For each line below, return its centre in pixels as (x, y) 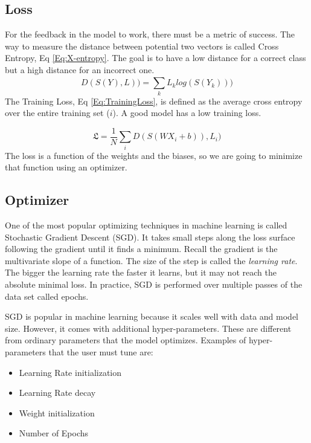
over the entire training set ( (57, 113)
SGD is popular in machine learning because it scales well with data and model (152, 316)
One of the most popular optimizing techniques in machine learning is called (146, 225)
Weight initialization (57, 412)
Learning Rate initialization (70, 372)
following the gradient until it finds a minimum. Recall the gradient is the (141, 249)
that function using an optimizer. (66, 167)
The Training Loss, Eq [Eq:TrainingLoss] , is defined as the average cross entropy (154, 101)
